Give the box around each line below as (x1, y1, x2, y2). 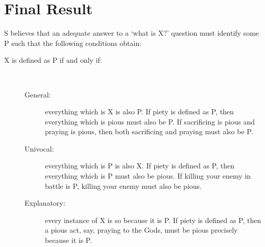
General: (25, 89, 51, 100)
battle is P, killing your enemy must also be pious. (45, 180, 202, 191)
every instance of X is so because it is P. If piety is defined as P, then (45, 214, 261, 225)
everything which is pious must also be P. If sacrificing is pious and (45, 116, 255, 127)
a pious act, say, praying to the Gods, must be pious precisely (45, 225, 238, 235)
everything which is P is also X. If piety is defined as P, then (45, 160, 235, 171)
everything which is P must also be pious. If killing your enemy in (45, 170, 251, 181)
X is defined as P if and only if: (4, 55, 102, 65)
